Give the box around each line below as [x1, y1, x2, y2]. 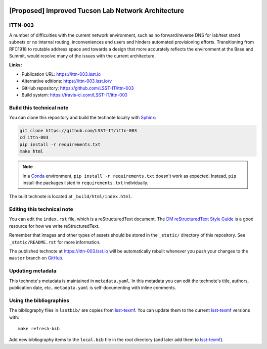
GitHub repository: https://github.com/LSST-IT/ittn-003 [21, 85, 134, 91]
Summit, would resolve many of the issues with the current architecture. [9, 52, 156, 59]
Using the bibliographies [9, 297, 69, 304]
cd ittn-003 [19, 135, 49, 141]
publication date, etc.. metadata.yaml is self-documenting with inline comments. [9, 285, 177, 291]
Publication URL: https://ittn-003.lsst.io [21, 71, 101, 77]
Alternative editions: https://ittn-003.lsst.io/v [21, 78, 112, 84]
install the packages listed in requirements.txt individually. [22, 180, 148, 186]
